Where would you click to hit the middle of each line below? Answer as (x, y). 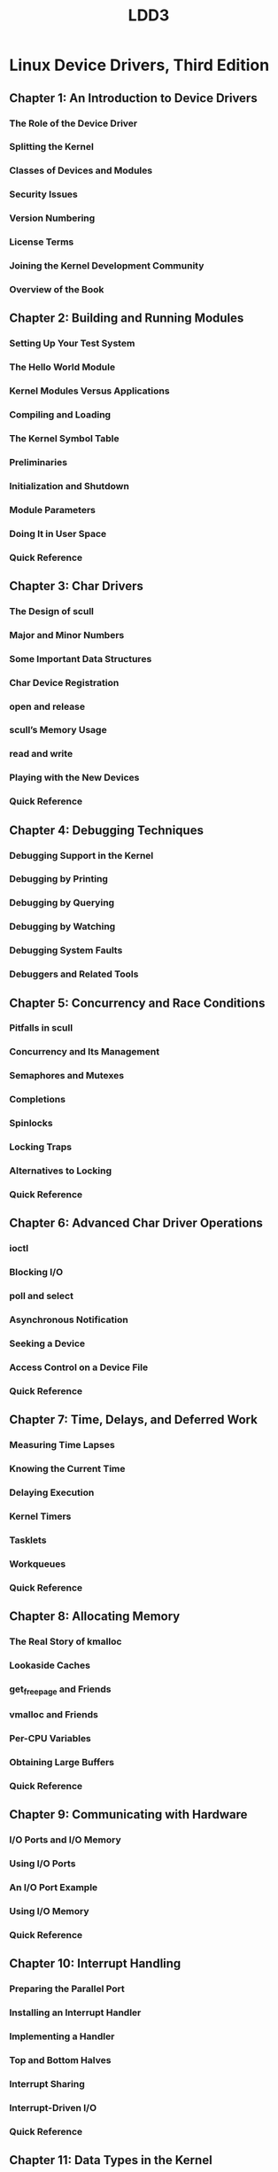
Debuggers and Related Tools (74, 974)
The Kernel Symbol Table (64, 438)
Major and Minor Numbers (67, 634)
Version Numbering (52, 218)
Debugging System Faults (66, 951)
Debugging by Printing (59, 879)
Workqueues (38, 1563)
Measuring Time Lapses (62, 1445)
